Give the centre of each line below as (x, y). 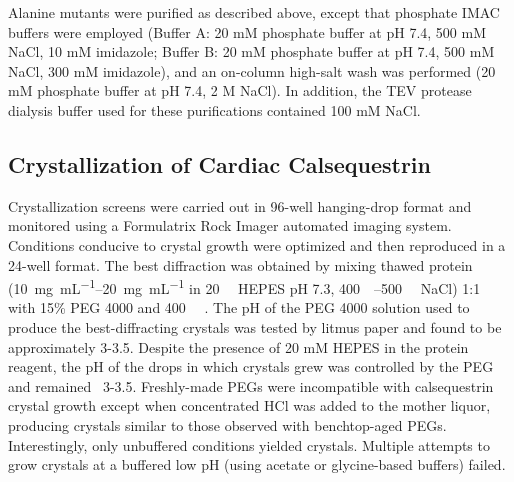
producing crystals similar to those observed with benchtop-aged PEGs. (227, 424)
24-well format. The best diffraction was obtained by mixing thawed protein (240, 264)
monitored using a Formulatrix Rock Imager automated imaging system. (230, 225)
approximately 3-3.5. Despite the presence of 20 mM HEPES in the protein (238, 346)
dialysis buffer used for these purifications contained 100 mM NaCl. (214, 109)
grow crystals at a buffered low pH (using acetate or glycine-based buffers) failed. (257, 464)
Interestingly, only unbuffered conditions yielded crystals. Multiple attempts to (249, 444)
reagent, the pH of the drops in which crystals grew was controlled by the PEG (251, 366)
